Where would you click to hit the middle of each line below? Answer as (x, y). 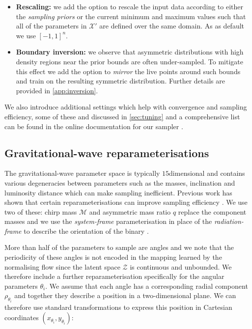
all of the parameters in (51, 26)
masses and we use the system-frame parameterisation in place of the (108, 221)
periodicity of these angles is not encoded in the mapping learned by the (113, 257)
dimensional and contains (207, 173)
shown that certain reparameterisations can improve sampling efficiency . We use (126, 202)
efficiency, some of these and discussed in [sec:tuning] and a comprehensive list (122, 116)
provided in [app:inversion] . (57, 90)
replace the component (212, 211)
